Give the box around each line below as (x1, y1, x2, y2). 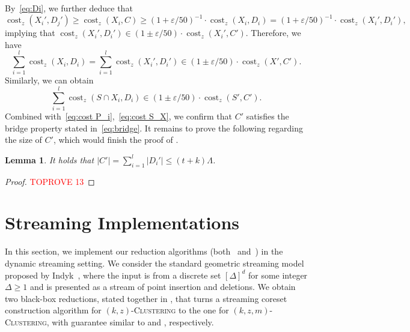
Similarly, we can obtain (5, 74, 94, 86)
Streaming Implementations (5, 210, 240, 235)
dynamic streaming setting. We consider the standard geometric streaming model (5, 257, 304, 270)
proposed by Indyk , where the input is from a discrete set (5, 268, 221, 281)
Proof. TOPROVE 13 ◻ (5, 175, 95, 187)
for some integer (248, 268, 308, 281)
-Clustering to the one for (131, 304, 229, 316)
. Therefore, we (245, 26, 301, 39)
